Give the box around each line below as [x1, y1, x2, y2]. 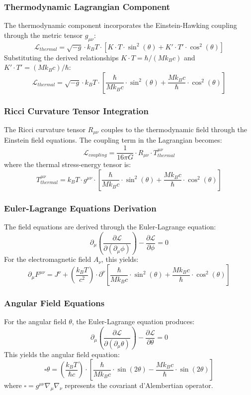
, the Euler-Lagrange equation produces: [72, 316, 195, 327]
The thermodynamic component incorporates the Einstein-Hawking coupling [4, 20, 237, 30]
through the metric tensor [4, 29, 83, 40]
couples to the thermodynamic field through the [101, 124, 248, 135]
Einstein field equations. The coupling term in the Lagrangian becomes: [4, 135, 222, 145]
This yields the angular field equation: [4, 349, 120, 359]
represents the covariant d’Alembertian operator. [65, 380, 213, 391]
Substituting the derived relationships [4, 52, 119, 62]
